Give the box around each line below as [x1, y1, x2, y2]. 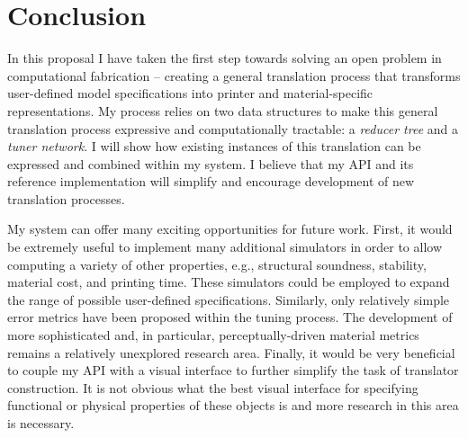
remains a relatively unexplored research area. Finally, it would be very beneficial [7, 343, 455, 362]
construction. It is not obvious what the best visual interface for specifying [7, 378, 418, 397]
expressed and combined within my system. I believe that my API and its [7, 154, 414, 173]
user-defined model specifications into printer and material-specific [7, 84, 373, 103]
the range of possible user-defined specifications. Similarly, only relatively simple [7, 290, 450, 308]
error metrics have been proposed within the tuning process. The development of [7, 308, 453, 326]
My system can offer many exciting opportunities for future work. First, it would [7, 219, 453, 238]
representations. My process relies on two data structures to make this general [7, 101, 438, 120]
